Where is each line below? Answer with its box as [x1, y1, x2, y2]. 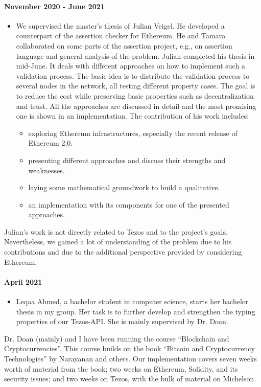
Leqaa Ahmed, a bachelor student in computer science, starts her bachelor [16, 296, 249, 307]
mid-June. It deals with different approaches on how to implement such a [16, 60, 245, 71]
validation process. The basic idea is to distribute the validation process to [16, 70, 250, 81]
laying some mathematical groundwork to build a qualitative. [28, 182, 220, 193]
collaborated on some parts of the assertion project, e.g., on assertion [16, 40, 232, 51]
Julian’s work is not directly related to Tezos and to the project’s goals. [4, 226, 228, 237]
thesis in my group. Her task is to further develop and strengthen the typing [16, 306, 255, 316]
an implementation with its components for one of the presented [28, 199, 229, 210]
